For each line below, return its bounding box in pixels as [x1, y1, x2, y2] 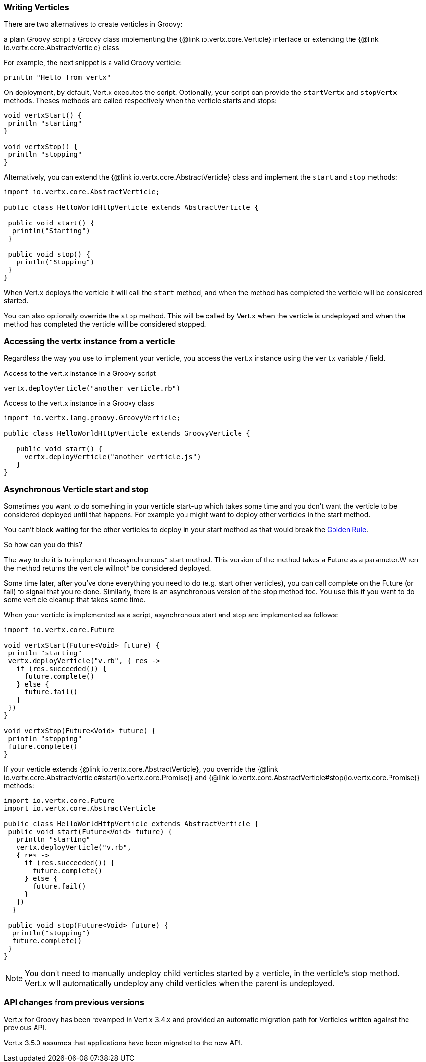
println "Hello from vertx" [4, 74, 111, 82]
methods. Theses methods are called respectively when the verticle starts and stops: [4, 96, 277, 105]
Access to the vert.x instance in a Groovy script [4, 369, 156, 378]
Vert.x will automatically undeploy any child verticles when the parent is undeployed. [25, 978, 335, 988]
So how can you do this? [4, 540, 83, 549]
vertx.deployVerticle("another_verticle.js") [24, 453, 201, 461]
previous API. [4, 1023, 47, 1032]
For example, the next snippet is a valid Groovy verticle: [4, 58, 182, 67]
